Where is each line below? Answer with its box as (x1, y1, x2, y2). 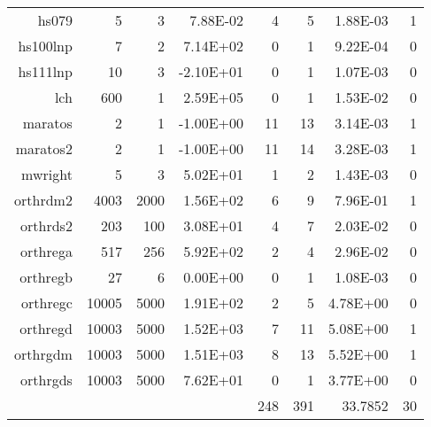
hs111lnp (18, 61, 73, 82)
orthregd (19, 318, 73, 338)
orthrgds (20, 369, 73, 390)
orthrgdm (14, 344, 73, 364)
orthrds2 (20, 215, 73, 236)
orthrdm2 (14, 190, 73, 210)
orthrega (20, 241, 73, 261)
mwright (21, 164, 73, 184)
